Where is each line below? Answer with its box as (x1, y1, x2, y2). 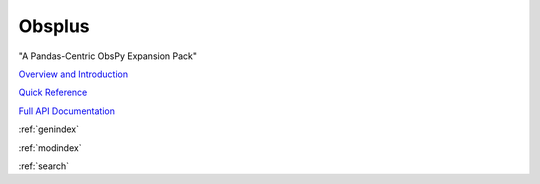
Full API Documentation (18, 105, 115, 117)
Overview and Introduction (18, 68, 129, 80)
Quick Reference (18, 86, 88, 99)
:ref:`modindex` (18, 141, 82, 154)
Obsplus (18, 15, 90, 37)
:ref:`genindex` (18, 123, 80, 135)
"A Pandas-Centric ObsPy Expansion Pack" (18, 50, 198, 62)
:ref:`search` (18, 160, 70, 172)
